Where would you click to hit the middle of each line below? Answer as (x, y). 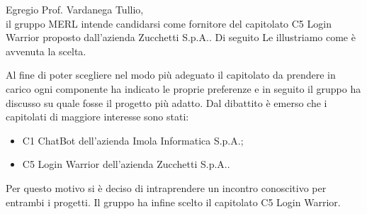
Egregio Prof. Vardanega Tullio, (75, 9)
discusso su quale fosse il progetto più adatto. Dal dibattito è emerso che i (166, 102)
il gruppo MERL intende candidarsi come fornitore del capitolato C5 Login (169, 23)
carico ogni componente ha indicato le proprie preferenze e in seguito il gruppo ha (183, 88)
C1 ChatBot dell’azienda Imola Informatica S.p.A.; (133, 140)
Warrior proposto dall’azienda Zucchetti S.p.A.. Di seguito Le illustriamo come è (181, 37)
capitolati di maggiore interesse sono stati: (97, 117)
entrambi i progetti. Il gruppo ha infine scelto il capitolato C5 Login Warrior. (173, 202)
